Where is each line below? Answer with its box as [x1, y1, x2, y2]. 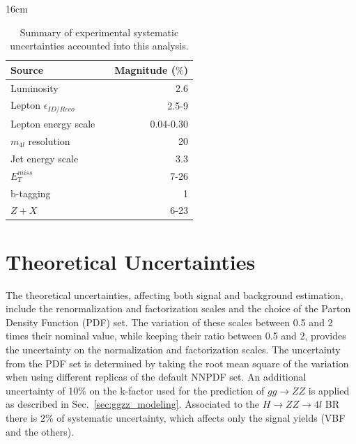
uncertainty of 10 [6, 383, 79, 397]
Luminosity [10, 80, 59, 95]
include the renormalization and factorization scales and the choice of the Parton [6, 301, 351, 316]
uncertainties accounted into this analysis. [10, 38, 189, 53]
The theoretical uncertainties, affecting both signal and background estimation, [6, 287, 343, 302]
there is [6, 410, 38, 424]
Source [10, 62, 44, 77]
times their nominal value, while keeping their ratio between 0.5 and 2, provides [6, 328, 346, 343]
